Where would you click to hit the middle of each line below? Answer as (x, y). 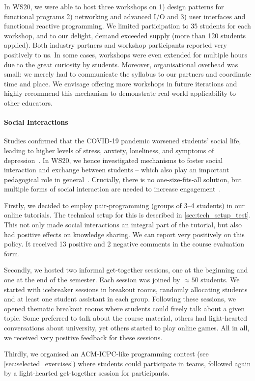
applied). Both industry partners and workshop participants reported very (115, 45)
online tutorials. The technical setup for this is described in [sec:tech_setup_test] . (127, 215)
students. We (220, 280)
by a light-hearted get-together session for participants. (87, 373)
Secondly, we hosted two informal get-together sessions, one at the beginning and (126, 270)
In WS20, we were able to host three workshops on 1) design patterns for (114, 6)
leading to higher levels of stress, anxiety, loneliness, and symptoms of (109, 150)
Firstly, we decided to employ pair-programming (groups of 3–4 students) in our (124, 205)
